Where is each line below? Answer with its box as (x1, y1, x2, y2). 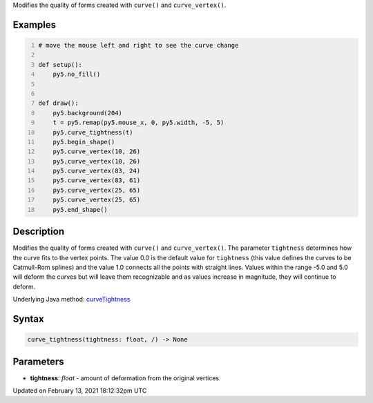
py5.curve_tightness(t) (52, 128, 134, 136)
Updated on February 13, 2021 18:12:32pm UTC (12, 386, 147, 395)
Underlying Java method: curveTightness (12, 295, 131, 304)
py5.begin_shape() (52, 138, 115, 146)
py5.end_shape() (52, 206, 108, 213)
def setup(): (38, 61, 83, 68)
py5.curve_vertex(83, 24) (52, 167, 141, 175)
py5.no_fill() (52, 70, 101, 79)
